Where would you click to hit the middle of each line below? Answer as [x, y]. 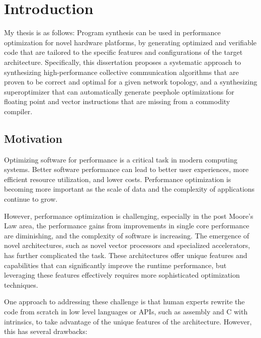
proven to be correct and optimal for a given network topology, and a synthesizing [131, 82]
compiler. [18, 111]
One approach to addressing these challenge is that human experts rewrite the [124, 302]
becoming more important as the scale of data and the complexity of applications [129, 189]
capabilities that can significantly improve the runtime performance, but [115, 265]
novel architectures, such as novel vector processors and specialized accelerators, [127, 245]
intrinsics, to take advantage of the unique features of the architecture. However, [128, 321]
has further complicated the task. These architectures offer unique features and [126, 255]
